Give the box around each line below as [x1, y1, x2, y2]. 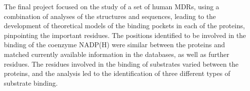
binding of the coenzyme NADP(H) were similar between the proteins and [4, 39, 225, 50]
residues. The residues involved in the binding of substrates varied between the [4, 58, 239, 69]
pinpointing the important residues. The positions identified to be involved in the [4, 30, 246, 40]
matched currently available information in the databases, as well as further [4, 49, 230, 59]
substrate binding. [4, 77, 58, 88]
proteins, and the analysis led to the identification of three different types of [4, 68, 231, 78]
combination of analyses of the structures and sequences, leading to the [4, 11, 216, 21]
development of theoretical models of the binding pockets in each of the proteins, [4, 20, 245, 31]
